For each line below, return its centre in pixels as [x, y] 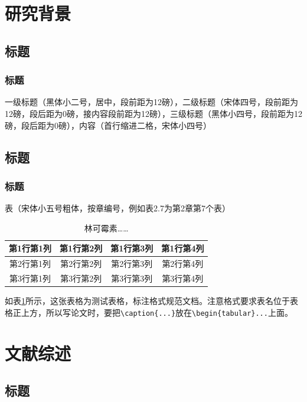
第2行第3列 [132, 264]
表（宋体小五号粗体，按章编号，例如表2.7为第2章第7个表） [117, 208]
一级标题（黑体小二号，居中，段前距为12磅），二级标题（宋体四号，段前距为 [151, 102]
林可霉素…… [106, 228]
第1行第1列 [30, 248]
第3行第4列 [183, 278]
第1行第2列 [81, 248]
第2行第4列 [183, 264]
